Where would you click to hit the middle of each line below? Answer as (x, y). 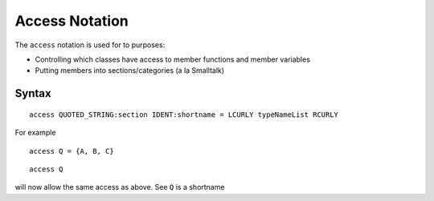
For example (35, 133)
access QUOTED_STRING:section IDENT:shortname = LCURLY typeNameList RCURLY (184, 115)
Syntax (33, 93)
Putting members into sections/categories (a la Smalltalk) (130, 70)
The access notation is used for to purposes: (90, 45)
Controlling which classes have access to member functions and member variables (173, 59)
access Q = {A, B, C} (72, 151)
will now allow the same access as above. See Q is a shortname (120, 187)
